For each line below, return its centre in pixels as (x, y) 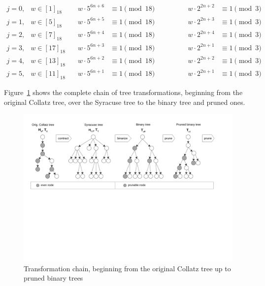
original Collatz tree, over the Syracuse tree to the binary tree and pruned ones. (125, 102)
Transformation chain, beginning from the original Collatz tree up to (127, 268)
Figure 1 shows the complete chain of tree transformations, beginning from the (123, 92)
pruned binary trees (53, 278)
